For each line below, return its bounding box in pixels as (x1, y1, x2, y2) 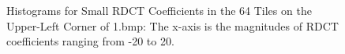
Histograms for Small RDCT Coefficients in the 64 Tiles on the (6, 2, 312, 18)
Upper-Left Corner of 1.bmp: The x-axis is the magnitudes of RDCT (6, 17, 339, 34)
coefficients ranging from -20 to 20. (6, 33, 174, 49)
